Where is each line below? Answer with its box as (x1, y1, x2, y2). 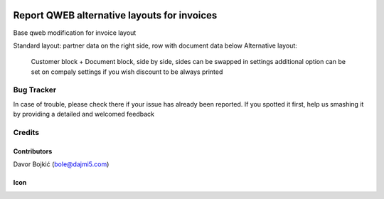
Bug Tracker (13, 85, 57, 95)
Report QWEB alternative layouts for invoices (13, 9, 218, 21)
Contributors (13, 146, 53, 156)
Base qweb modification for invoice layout (13, 28, 137, 37)
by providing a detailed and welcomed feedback (13, 110, 154, 119)
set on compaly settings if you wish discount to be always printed (31, 68, 223, 76)
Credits (13, 127, 39, 137)
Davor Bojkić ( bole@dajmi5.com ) (13, 160, 110, 168)
